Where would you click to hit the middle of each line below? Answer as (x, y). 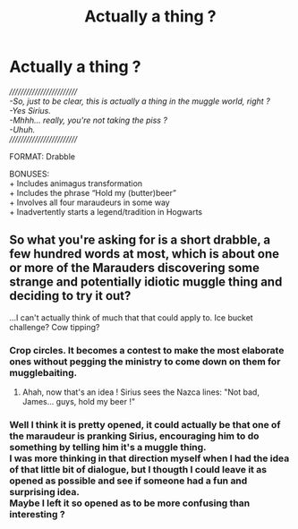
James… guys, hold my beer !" (79, 402)
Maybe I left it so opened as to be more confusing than (130, 503)
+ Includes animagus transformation (76, 183)
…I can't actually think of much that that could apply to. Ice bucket (131, 317)
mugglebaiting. (43, 372)
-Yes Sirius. (30, 110)
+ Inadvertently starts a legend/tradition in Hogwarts (106, 211)
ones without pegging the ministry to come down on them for (145, 362)
